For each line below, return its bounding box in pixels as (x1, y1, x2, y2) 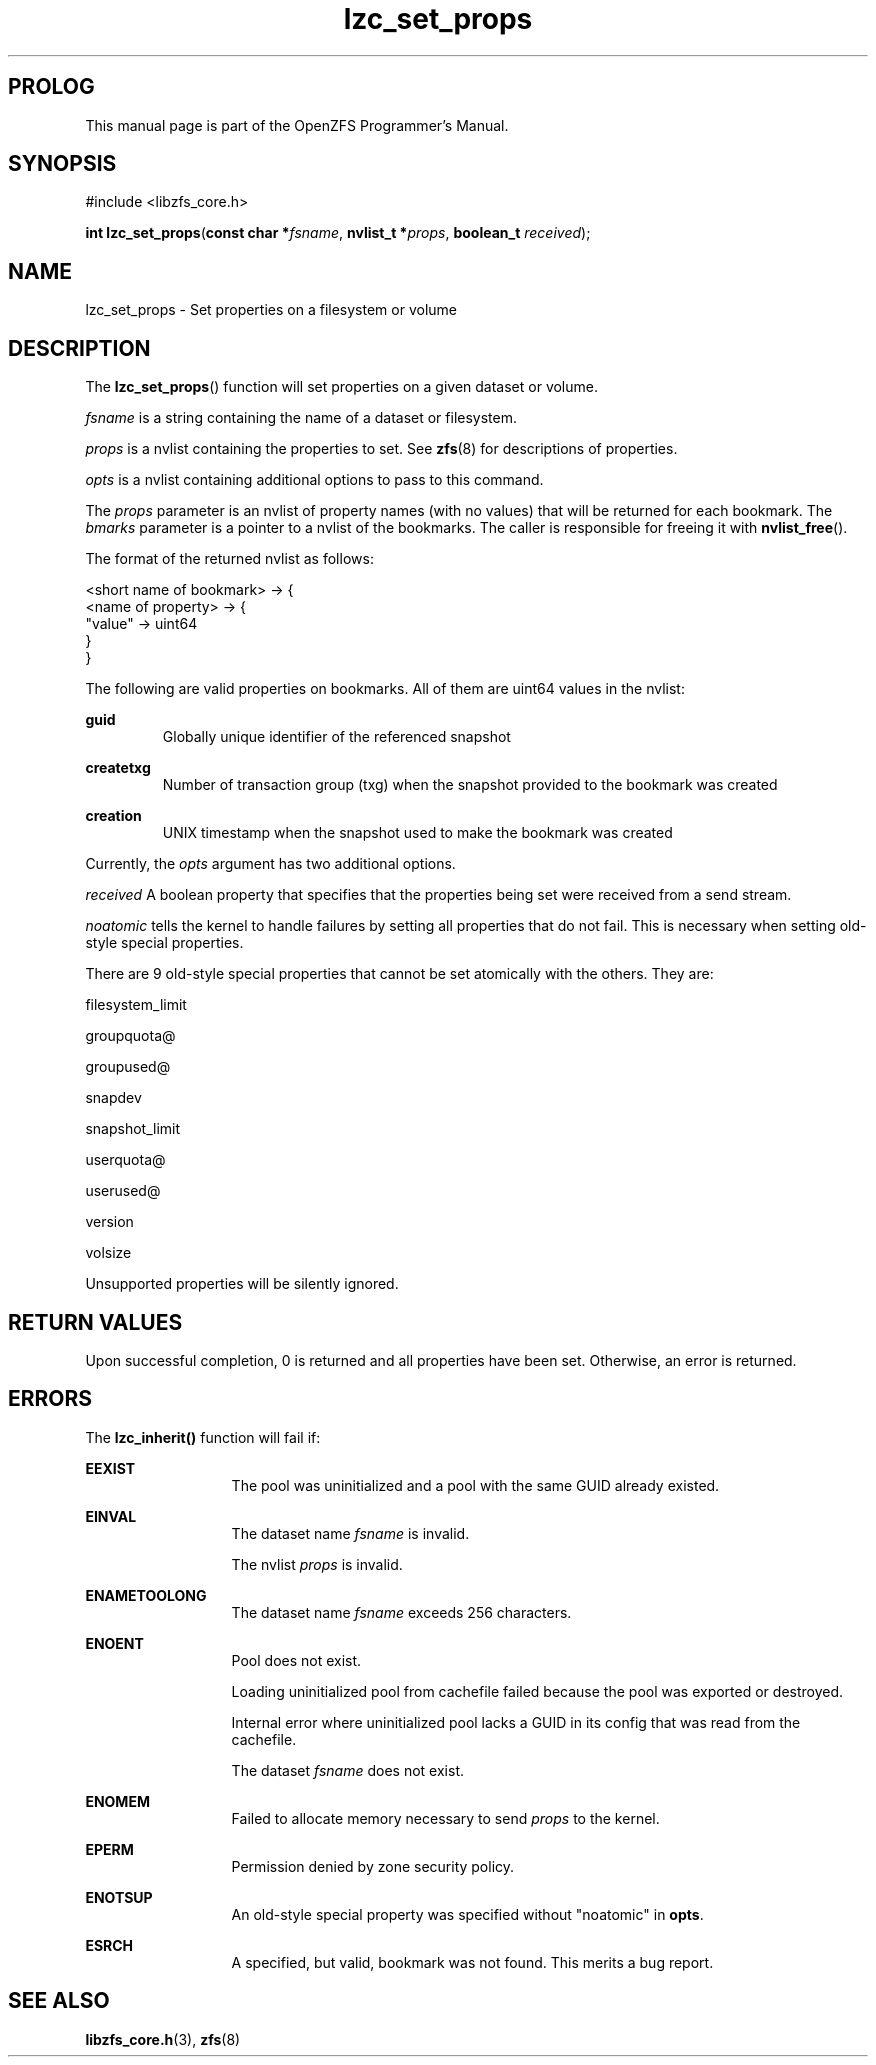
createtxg (85, 759, 151, 777)
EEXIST (85, 1459, 136, 1477)
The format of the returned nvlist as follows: (85, 550, 374, 568)
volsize (85, 1244, 132, 1262)
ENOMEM (85, 1792, 150, 1810)
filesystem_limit (85, 996, 187, 1014)
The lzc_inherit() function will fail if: (85, 1428, 321, 1446)
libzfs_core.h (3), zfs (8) (85, 2030, 241, 2048)
